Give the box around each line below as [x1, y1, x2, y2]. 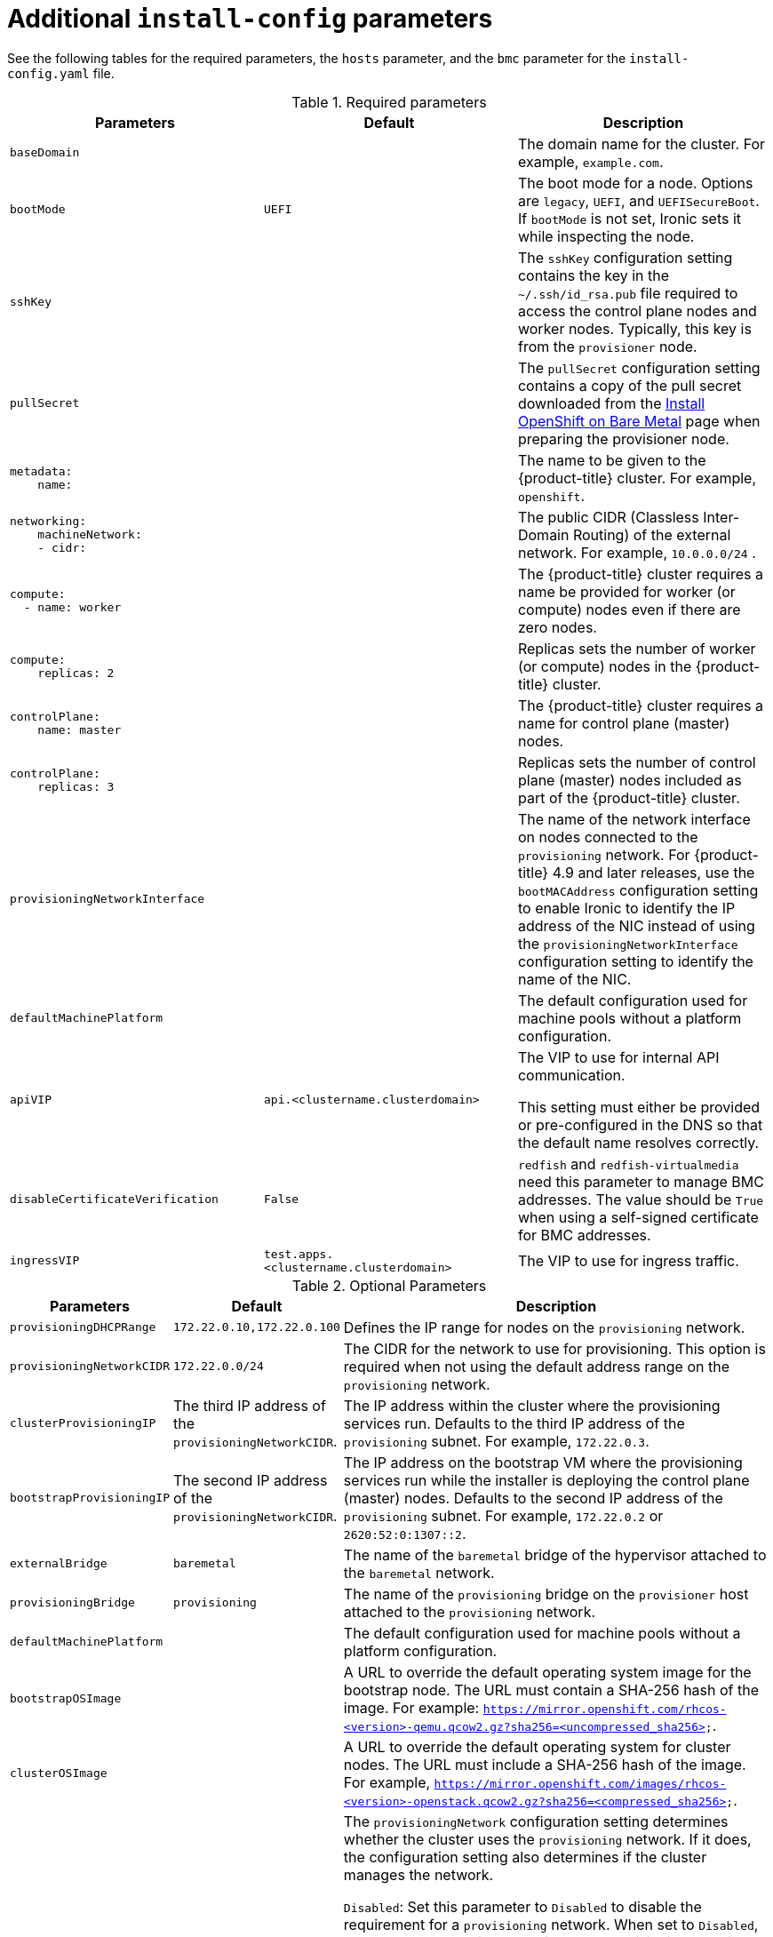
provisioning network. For [517, 845, 690, 864]
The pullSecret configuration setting [517, 358, 761, 377]
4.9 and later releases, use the [552, 863, 755, 881]
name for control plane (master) [517, 713, 730, 732]
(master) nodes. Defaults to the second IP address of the [343, 1488, 723, 1507]
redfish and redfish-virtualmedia [517, 1154, 739, 1173]
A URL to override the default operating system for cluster [343, 1737, 731, 1756]
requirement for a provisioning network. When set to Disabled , [343, 1915, 759, 1933]
